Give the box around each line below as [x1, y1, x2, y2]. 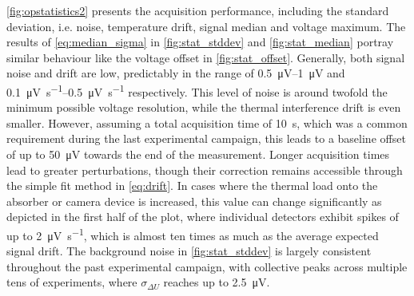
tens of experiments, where [6, 274, 137, 290]
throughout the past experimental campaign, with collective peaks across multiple [6, 258, 408, 274]
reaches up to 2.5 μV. [163, 274, 270, 290]
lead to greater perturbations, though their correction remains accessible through [6, 161, 403, 178]
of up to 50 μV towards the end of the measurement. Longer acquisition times [6, 146, 390, 162]
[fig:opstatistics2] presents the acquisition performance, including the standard [6, 2, 389, 18]
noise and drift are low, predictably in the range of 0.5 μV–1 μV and [6, 65, 345, 81]
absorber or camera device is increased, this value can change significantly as [6, 192, 382, 209]
